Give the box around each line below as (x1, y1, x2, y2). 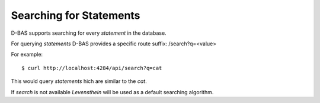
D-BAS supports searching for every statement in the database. (11, 29, 167, 36)
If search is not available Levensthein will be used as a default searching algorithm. (11, 88, 214, 95)
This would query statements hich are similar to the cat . (11, 78, 148, 85)
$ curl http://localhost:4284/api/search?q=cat (21, 65, 162, 71)
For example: (11, 51, 43, 58)
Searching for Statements (11, 9, 140, 22)
